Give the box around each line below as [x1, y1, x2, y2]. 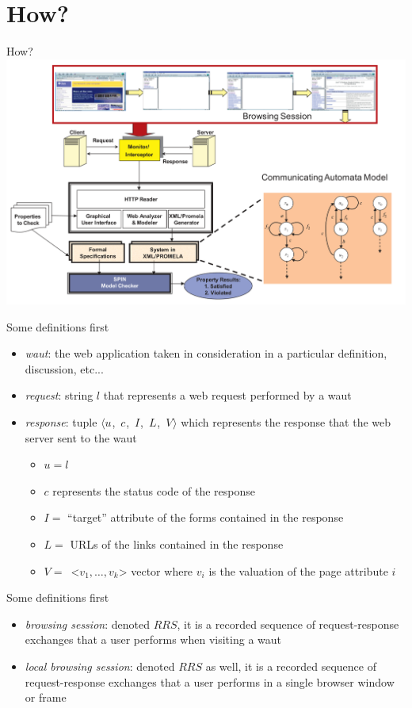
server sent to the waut [25, 429, 137, 446]
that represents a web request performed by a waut [103, 387, 352, 404]
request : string [25, 387, 93, 404]
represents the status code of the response [52, 482, 255, 499]
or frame [25, 689, 67, 706]
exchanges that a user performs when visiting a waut [25, 631, 281, 648]
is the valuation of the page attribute [208, 562, 388, 579]
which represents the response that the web [181, 414, 391, 431]
